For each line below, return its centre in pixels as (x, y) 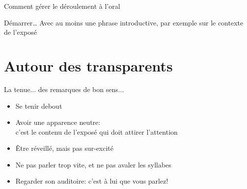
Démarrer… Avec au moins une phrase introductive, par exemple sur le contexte (124, 22)
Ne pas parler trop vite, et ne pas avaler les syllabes (93, 164)
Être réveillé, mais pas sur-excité (65, 148)
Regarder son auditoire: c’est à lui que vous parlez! (92, 181)
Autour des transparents (88, 65)
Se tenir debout (39, 106)
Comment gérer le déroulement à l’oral (62, 6)
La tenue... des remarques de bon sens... (64, 89)
